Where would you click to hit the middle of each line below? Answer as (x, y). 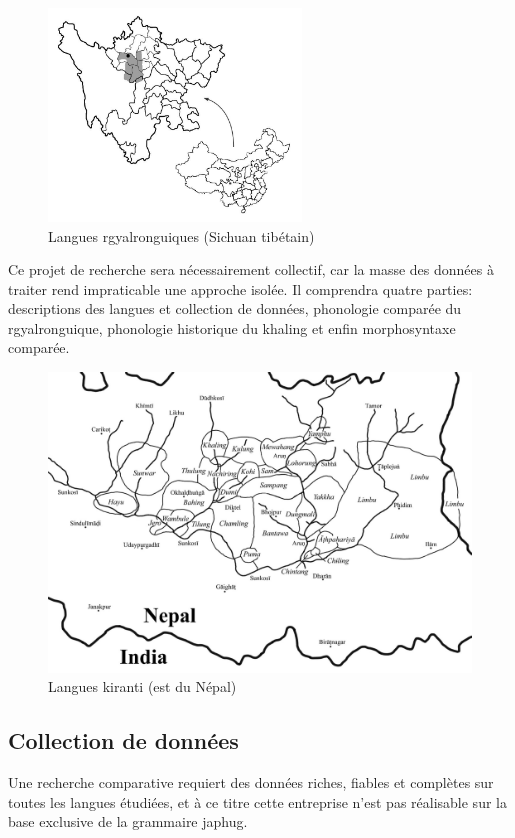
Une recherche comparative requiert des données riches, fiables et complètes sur (251, 782)
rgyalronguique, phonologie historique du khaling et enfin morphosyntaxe (232, 327)
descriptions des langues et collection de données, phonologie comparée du (235, 308)
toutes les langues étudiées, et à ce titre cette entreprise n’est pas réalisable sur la (257, 801)
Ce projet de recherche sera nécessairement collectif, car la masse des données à (251, 269)
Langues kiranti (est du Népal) (142, 686)
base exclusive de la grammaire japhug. (128, 821)
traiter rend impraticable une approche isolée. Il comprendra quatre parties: (240, 288)
